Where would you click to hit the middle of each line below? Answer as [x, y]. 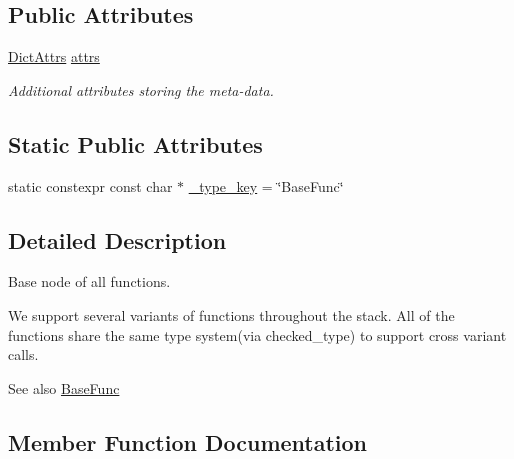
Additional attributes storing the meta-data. [141, 89]
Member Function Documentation [188, 441]
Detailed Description [117, 239]
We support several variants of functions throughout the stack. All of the [231, 314]
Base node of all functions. [89, 281]
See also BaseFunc [64, 387]
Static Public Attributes [135, 143]
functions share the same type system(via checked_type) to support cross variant [257, 334]
